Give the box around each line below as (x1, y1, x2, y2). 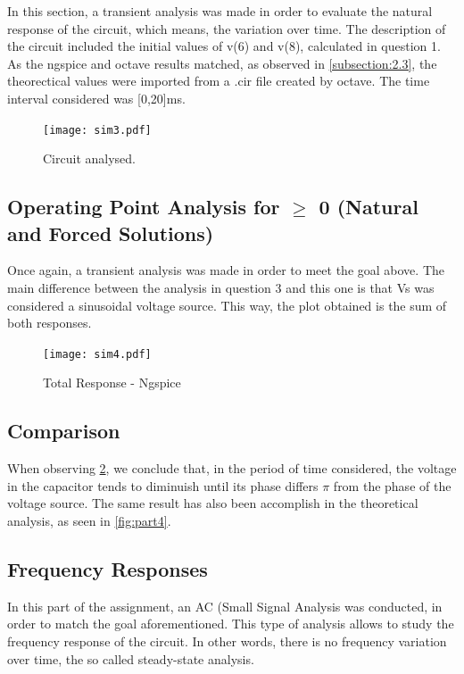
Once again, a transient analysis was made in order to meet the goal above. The (7, 261, 444, 279)
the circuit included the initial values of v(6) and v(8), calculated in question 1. (7, 37, 441, 55)
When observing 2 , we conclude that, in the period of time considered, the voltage (7, 459, 457, 478)
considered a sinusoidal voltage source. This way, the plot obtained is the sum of (7, 295, 447, 314)
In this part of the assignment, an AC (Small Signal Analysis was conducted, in (7, 596, 443, 615)
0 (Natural (319, 193, 418, 221)
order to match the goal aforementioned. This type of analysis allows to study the (7, 614, 454, 633)
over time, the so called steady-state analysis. (7, 649, 254, 668)
